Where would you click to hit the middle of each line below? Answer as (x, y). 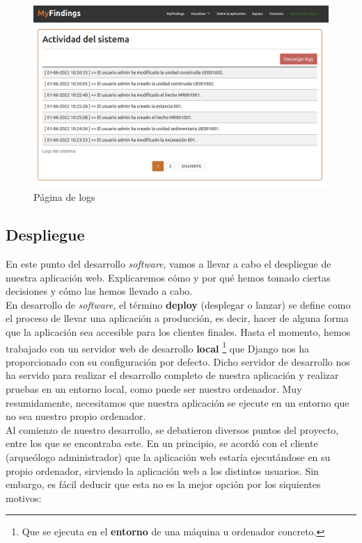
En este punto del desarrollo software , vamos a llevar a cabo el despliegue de (168, 264)
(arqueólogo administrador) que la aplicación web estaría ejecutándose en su (168, 457)
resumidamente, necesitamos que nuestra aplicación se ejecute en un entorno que (178, 402)
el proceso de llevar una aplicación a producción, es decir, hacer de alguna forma (177, 318)
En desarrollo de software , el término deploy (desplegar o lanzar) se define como (178, 304)
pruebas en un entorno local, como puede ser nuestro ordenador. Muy (154, 389)
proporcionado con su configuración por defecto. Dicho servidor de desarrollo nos (178, 361)
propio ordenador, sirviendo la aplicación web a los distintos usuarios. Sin (162, 470)
